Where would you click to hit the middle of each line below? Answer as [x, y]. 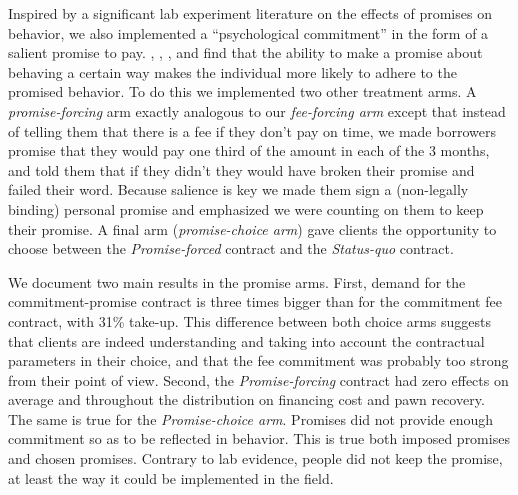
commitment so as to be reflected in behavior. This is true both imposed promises [259, 438]
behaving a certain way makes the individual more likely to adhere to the [232, 71]
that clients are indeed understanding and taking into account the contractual [246, 340]
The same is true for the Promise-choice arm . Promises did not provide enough [251, 418]
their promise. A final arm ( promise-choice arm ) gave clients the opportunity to [252, 228]
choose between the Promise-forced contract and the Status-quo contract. [231, 248]
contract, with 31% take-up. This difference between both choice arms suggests [250, 320]
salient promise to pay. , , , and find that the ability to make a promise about [245, 52]
